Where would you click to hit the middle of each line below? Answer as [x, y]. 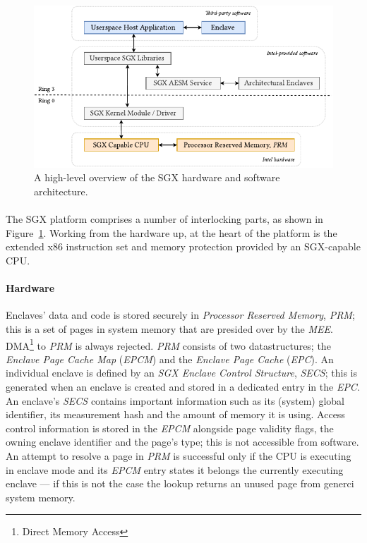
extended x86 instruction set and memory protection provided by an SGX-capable [183, 246]
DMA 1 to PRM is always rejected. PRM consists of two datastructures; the [168, 344]
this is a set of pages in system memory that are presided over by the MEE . [169, 329]
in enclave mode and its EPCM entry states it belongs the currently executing [175, 469]
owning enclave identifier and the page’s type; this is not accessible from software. [182, 442]
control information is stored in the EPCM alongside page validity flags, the [170, 428]
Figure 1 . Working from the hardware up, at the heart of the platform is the [172, 232]
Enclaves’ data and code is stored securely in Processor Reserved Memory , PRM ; [180, 315]
